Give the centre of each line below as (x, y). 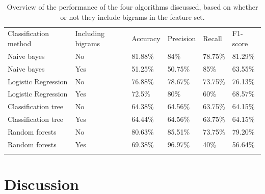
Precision (182, 38)
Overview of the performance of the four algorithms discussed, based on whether (132, 7)
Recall (213, 38)
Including (90, 33)
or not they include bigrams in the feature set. (132, 17)
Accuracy (146, 38)
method (20, 43)
